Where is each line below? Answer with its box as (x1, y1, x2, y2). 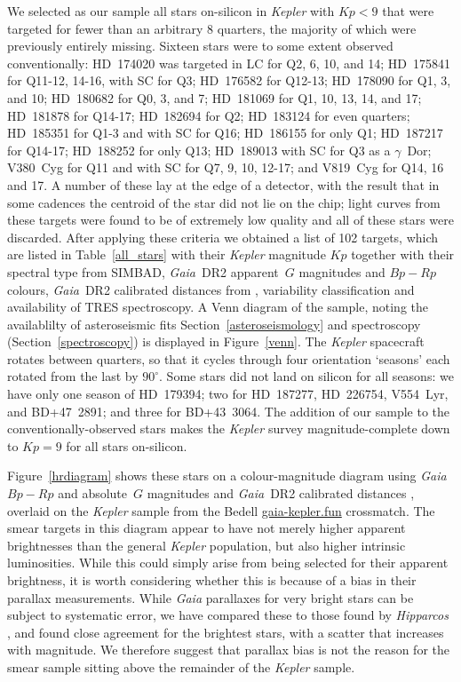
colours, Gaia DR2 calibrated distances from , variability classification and (7, 280, 415, 298)
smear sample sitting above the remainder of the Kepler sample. (7, 657, 355, 676)
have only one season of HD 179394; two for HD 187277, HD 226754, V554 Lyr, (7, 385, 449, 403)
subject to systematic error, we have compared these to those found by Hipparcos (7, 606, 449, 624)
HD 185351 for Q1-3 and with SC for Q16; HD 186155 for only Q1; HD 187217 (7, 123, 443, 142)
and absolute (58, 484, 128, 503)
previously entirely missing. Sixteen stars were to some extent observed (7, 36, 393, 55)
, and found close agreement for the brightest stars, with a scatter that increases (7, 623, 444, 641)
